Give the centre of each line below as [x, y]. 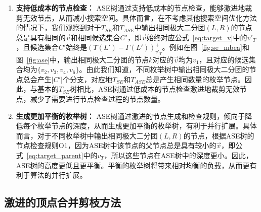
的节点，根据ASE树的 [219, 135]
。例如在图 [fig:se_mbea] [202, 47]
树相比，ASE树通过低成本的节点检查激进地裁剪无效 [155, 89]
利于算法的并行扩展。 [51, 175]
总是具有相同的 [41, 37]
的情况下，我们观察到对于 [58, 27]
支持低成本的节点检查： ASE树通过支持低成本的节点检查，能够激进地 [130, 8]
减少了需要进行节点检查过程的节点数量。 [97, 98]
